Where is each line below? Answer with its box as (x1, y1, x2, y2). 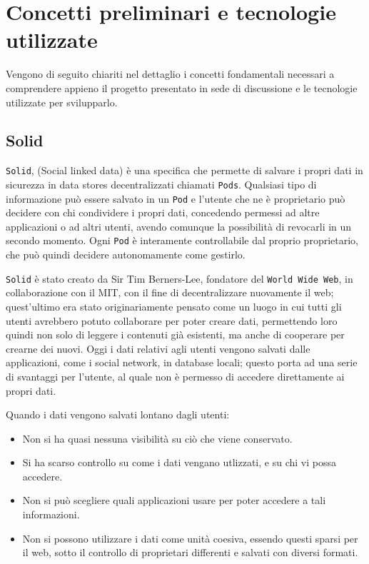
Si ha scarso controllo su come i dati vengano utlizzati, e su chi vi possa (22, 455, 336, 470)
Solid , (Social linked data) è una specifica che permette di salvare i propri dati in (6, 163, 363, 178)
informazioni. (22, 507, 80, 522)
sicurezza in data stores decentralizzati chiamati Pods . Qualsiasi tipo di (6, 176, 317, 191)
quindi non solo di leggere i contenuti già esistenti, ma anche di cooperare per (6, 327, 345, 342)
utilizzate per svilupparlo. (6, 94, 118, 109)
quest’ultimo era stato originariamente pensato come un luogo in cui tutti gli (6, 298, 342, 313)
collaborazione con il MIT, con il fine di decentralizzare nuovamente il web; (6, 285, 334, 300)
